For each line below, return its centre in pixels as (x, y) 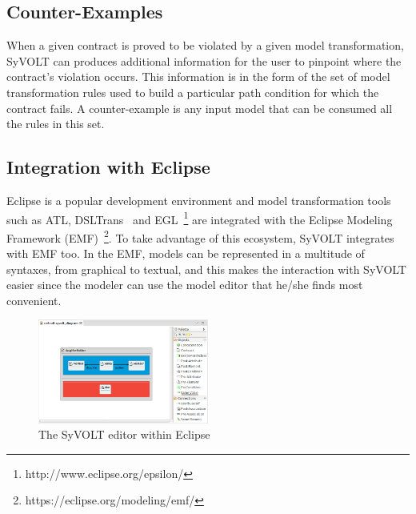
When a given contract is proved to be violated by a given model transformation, (205, 45)
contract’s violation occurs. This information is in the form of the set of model (198, 76)
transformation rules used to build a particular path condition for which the (193, 92)
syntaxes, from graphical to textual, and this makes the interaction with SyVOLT (206, 269)
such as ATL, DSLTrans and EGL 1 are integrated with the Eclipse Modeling (200, 218)
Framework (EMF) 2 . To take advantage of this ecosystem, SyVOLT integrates (200, 236)
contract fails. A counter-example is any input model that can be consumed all (200, 108)
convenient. (34, 300)
